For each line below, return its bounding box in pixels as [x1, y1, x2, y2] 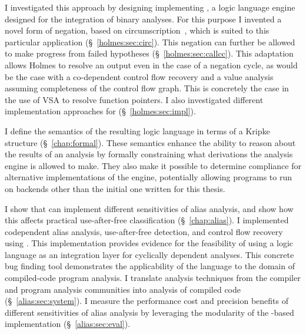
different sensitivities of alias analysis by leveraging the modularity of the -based [5, 306, 294, 318]
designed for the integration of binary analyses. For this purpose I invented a [5, 12, 282, 25]
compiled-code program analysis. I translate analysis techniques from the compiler [5, 272, 301, 284]
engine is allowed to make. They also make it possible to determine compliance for [5, 159, 301, 171]
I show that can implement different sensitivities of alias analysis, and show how [5, 202, 294, 214]
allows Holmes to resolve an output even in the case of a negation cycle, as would [5, 58, 298, 71]
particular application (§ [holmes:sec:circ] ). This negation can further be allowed [5, 35, 295, 48]
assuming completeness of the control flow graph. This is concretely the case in [5, 82, 289, 94]
